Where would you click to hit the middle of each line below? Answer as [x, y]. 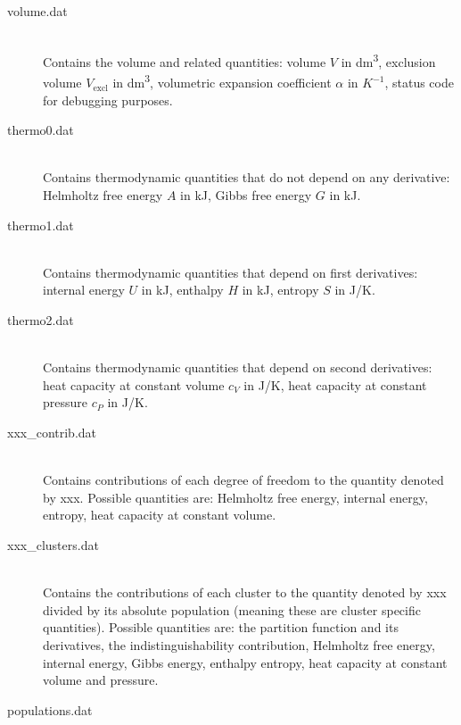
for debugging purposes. [108, 100]
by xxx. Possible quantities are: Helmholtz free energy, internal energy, [235, 497]
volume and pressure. [101, 680]
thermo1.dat [41, 225]
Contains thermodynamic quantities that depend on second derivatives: [238, 367]
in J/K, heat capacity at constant [335, 384]
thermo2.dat [41, 320]
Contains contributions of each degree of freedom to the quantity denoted [243, 480]
